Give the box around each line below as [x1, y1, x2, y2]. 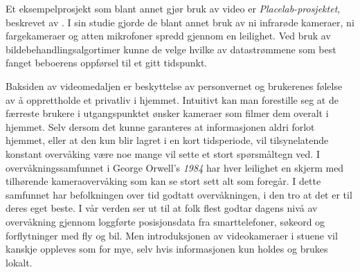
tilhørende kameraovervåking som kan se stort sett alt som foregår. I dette [6, 174, 321, 188]
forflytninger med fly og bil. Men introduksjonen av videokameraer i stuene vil [6, 228, 338, 242]
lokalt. [6, 255, 33, 269]
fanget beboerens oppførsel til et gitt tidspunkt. [6, 55, 208, 70]
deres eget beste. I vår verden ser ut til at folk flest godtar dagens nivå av [6, 201, 318, 215]
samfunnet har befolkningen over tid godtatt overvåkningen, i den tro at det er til [6, 187, 352, 201]
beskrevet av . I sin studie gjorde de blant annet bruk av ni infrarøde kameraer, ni [6, 15, 354, 29]
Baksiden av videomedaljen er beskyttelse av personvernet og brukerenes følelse [6, 78, 343, 93]
